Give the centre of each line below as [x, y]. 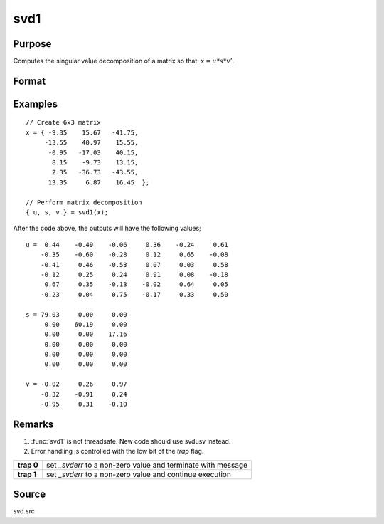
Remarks [33, 424]
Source [30, 494]
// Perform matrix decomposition [84, 202]
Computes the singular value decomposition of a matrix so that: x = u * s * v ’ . [124, 61]
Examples [36, 104]
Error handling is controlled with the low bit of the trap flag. [117, 451]
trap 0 [28, 465]
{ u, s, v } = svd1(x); [67, 213]
